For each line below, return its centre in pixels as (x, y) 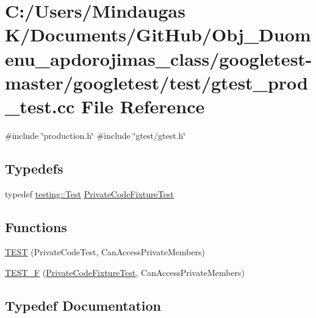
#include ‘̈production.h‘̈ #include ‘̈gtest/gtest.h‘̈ (95, 135)
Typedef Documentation (83, 306)
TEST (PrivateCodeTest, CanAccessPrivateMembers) (105, 252)
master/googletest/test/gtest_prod (157, 82)
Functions (36, 226)
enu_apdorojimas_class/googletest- (159, 58)
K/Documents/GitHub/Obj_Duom (158, 34)
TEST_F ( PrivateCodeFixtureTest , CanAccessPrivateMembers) (125, 273)
